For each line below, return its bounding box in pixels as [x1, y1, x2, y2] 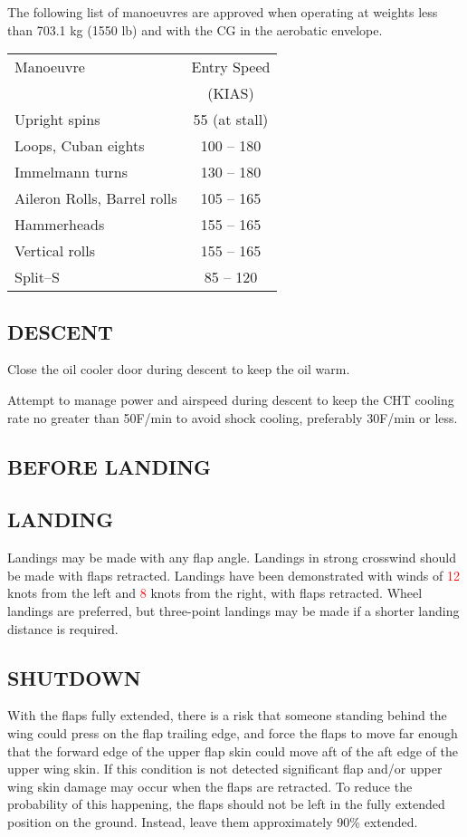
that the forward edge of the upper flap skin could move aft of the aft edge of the [7, 741, 458, 760]
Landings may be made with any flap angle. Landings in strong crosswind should [7, 548, 457, 567]
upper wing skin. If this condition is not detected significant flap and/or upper [7, 759, 443, 778]
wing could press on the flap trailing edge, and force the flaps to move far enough [7, 723, 458, 742]
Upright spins [14, 109, 100, 130]
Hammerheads [14, 214, 105, 236]
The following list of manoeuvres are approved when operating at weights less [7, 3, 438, 21]
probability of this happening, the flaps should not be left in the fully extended [7, 794, 445, 813]
